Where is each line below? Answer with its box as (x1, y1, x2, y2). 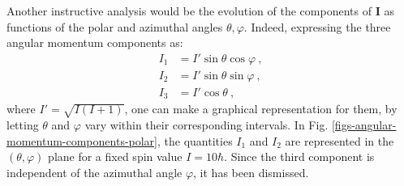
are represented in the (285, 132, 394, 149)
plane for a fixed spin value (48, 148, 183, 165)
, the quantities (157, 132, 233, 149)
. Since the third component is (224, 148, 375, 165)
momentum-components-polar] (6, 132, 158, 149)
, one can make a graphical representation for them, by (124, 100, 398, 117)
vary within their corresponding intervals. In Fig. (84, 116, 329, 133)
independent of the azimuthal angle (6, 163, 183, 180)
